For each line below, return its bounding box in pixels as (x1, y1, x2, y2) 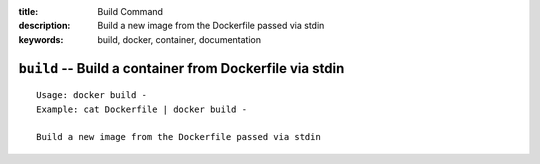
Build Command (97, 6, 164, 17)
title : (18, 6, 39, 17)
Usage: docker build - (36, 90, 148, 101)
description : (18, 20, 71, 32)
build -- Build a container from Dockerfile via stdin (18, 60, 345, 77)
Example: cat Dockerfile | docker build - (36, 103, 248, 115)
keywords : (18, 33, 64, 45)
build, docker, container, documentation (97, 33, 262, 45)
